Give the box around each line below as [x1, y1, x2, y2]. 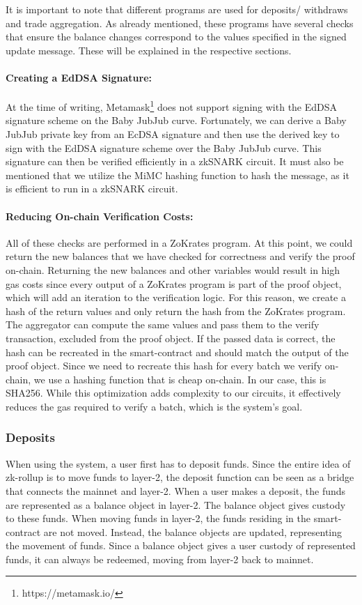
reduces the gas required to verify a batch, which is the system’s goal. [6, 399, 303, 413]
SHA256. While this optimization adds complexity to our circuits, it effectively [6, 385, 341, 400]
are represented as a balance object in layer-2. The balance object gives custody [6, 497, 346, 512]
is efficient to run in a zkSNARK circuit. [6, 181, 178, 196]
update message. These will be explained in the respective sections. [6, 43, 292, 57]
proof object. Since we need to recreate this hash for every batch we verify [6, 358, 322, 373]
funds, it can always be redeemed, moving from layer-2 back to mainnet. [6, 551, 314, 566]
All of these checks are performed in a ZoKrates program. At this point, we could [6, 235, 353, 250]
